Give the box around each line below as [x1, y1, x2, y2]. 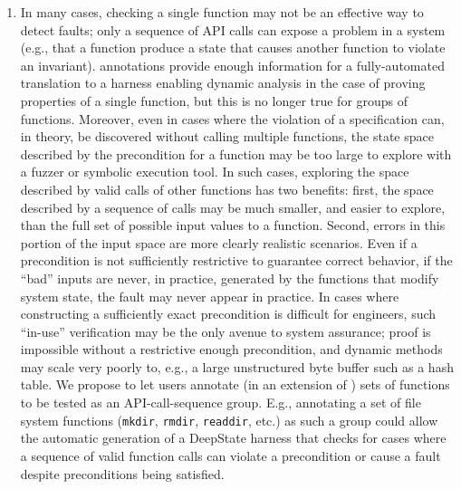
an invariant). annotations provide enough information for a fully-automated [20, 55, 445, 74]
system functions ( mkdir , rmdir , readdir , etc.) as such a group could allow [20, 410, 438, 429]
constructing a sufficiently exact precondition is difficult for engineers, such [20, 304, 437, 323]
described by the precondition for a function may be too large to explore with [20, 144, 452, 163]
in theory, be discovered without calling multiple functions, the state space [20, 127, 434, 146]
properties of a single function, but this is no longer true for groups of [20, 91, 408, 110]
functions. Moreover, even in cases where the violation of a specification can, [20, 109, 445, 128]
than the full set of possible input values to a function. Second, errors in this [20, 216, 446, 235]
